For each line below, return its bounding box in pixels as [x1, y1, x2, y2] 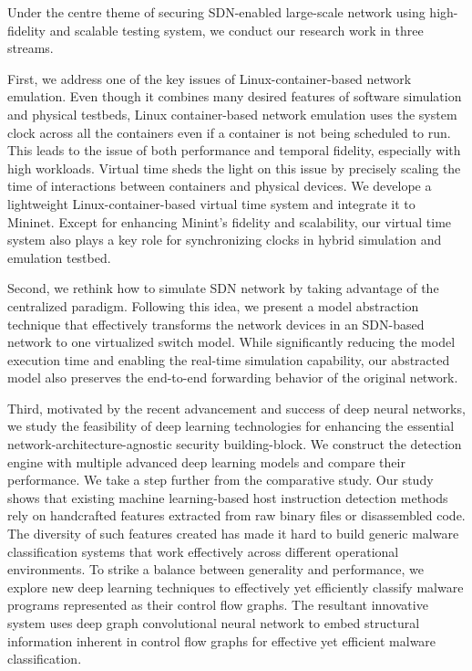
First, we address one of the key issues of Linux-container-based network [7, 68, 412, 88]
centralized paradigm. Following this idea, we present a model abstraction [7, 296, 419, 315]
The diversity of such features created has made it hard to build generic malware [7, 524, 459, 543]
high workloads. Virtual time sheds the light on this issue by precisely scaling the [7, 158, 461, 177]
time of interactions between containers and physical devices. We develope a [7, 176, 432, 195]
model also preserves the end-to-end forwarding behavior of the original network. [7, 368, 458, 387]
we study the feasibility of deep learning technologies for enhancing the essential [7, 416, 455, 435]
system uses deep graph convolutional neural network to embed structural [7, 613, 420, 632]
